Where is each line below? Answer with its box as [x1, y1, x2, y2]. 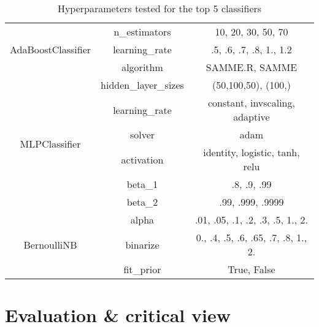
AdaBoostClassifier [10, 42, 91, 56]
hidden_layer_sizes [101, 78, 184, 92]
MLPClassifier [20, 136, 81, 151]
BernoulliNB [23, 237, 77, 252]
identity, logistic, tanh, [203, 145, 300, 159]
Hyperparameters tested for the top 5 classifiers [57, 1, 262, 15]
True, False [228, 262, 275, 276]
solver [129, 127, 155, 141]
